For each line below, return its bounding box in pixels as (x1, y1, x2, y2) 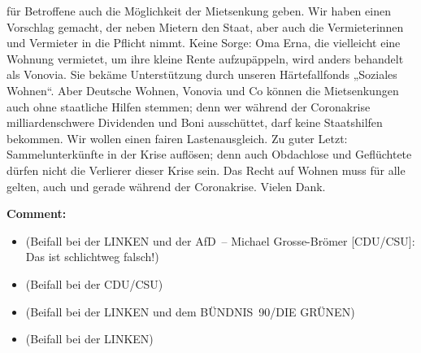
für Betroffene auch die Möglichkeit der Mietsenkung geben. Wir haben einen (7, 2, 391, 19)
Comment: (7, 205, 67, 222)
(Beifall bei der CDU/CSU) (25, 275, 163, 292)
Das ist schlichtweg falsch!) (25, 248, 159, 265)
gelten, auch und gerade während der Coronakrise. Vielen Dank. (7, 177, 326, 194)
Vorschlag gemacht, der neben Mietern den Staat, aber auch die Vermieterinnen (7, 18, 404, 35)
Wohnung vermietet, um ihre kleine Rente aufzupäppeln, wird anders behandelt (7, 50, 404, 67)
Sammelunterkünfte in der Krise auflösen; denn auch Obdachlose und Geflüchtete (7, 146, 412, 163)
